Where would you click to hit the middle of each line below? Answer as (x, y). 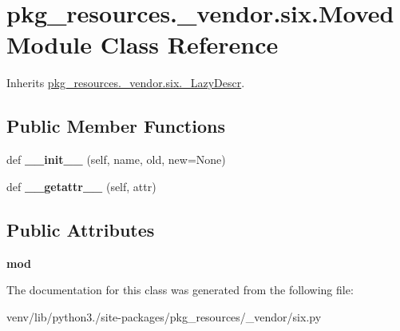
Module (50, 44)
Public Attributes (81, 229)
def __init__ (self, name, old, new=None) (116, 160)
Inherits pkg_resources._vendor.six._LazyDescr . (126, 83)
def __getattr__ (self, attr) (81, 186)
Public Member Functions (116, 126)
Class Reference (189, 44)
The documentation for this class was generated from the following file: (180, 290)
